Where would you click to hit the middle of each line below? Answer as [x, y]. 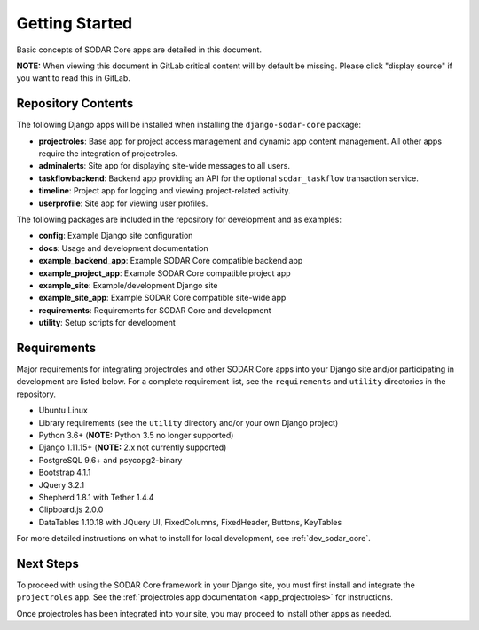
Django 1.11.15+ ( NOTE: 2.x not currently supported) [133, 447]
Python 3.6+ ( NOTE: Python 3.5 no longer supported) [136, 435]
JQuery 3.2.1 [61, 484]
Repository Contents [75, 103]
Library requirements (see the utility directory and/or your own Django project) [188, 422]
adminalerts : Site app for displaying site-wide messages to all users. [164, 166]
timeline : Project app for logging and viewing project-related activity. [165, 191]
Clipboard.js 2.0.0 [71, 509]
